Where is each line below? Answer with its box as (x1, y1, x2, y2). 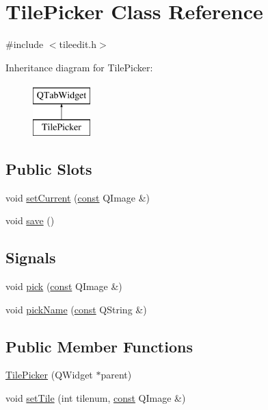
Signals (5, 247, 56, 268)
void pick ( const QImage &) (5, 279, 122, 293)
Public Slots (5, 158, 92, 179)
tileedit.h (59, 37, 97, 51)
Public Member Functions (5, 335, 193, 357)
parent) (100, 367, 132, 382)
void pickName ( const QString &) (5, 302, 147, 316)
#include (5, 37, 44, 51)
